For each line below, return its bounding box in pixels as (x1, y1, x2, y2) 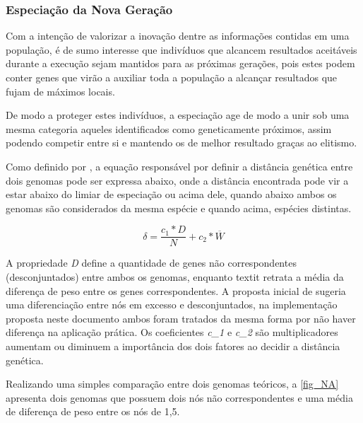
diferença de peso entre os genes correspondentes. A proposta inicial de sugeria (6, 283, 346, 298)
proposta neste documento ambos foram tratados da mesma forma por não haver (6, 311, 356, 325)
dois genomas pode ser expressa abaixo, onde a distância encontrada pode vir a (6, 173, 349, 187)
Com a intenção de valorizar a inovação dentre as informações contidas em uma (6, 28, 350, 43)
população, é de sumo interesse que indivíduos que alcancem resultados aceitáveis (6, 42, 357, 57)
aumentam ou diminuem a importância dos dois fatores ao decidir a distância (6, 338, 340, 353)
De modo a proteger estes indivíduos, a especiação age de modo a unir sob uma (6, 108, 350, 122)
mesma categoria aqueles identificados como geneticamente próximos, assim (6, 121, 332, 136)
